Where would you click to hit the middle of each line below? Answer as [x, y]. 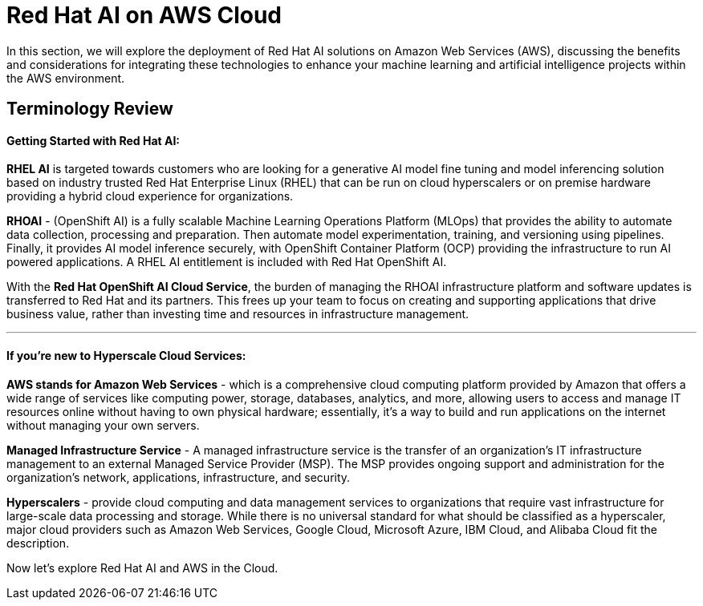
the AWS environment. [66, 78]
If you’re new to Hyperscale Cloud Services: [126, 356]
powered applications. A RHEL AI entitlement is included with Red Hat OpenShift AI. [227, 262]
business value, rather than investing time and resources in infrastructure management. [238, 314]
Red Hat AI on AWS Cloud [144, 15]
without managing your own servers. [103, 425]
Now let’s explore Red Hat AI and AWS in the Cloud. [142, 568]
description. [38, 543]
